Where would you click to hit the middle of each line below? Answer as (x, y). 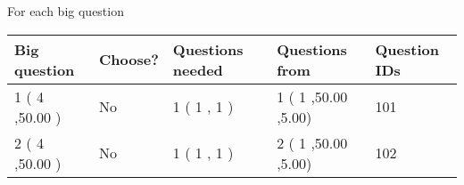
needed (198, 69)
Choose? (129, 60)
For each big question (66, 11)
